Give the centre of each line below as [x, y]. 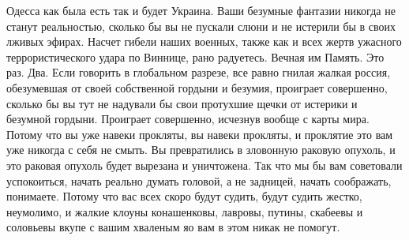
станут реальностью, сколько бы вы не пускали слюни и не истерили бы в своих [201, 26]
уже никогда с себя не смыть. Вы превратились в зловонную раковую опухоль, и [201, 150]
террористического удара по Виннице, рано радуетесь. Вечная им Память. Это [195, 56]
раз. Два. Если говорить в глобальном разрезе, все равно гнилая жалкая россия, [199, 72]
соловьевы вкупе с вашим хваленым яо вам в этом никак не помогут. [173, 227]
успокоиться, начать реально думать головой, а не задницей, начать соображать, [199, 180]
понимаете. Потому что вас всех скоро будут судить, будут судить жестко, [184, 196]
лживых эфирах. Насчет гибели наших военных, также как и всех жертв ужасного [204, 41]
